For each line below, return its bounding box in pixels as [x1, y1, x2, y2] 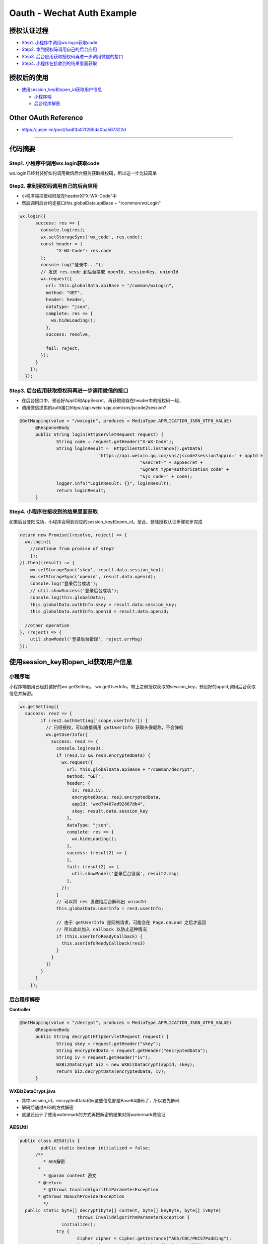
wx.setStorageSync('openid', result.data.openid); [30, 574, 156, 579]
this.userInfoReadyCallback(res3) [61, 940, 146, 946]
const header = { [40, 241, 83, 247]
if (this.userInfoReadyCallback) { [56, 933, 143, 939]
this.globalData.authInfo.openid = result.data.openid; [30, 609, 169, 614]
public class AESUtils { [19, 1138, 80, 1144]
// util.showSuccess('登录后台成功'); [30, 588, 119, 593]
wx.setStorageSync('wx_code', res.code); [40, 234, 143, 240]
